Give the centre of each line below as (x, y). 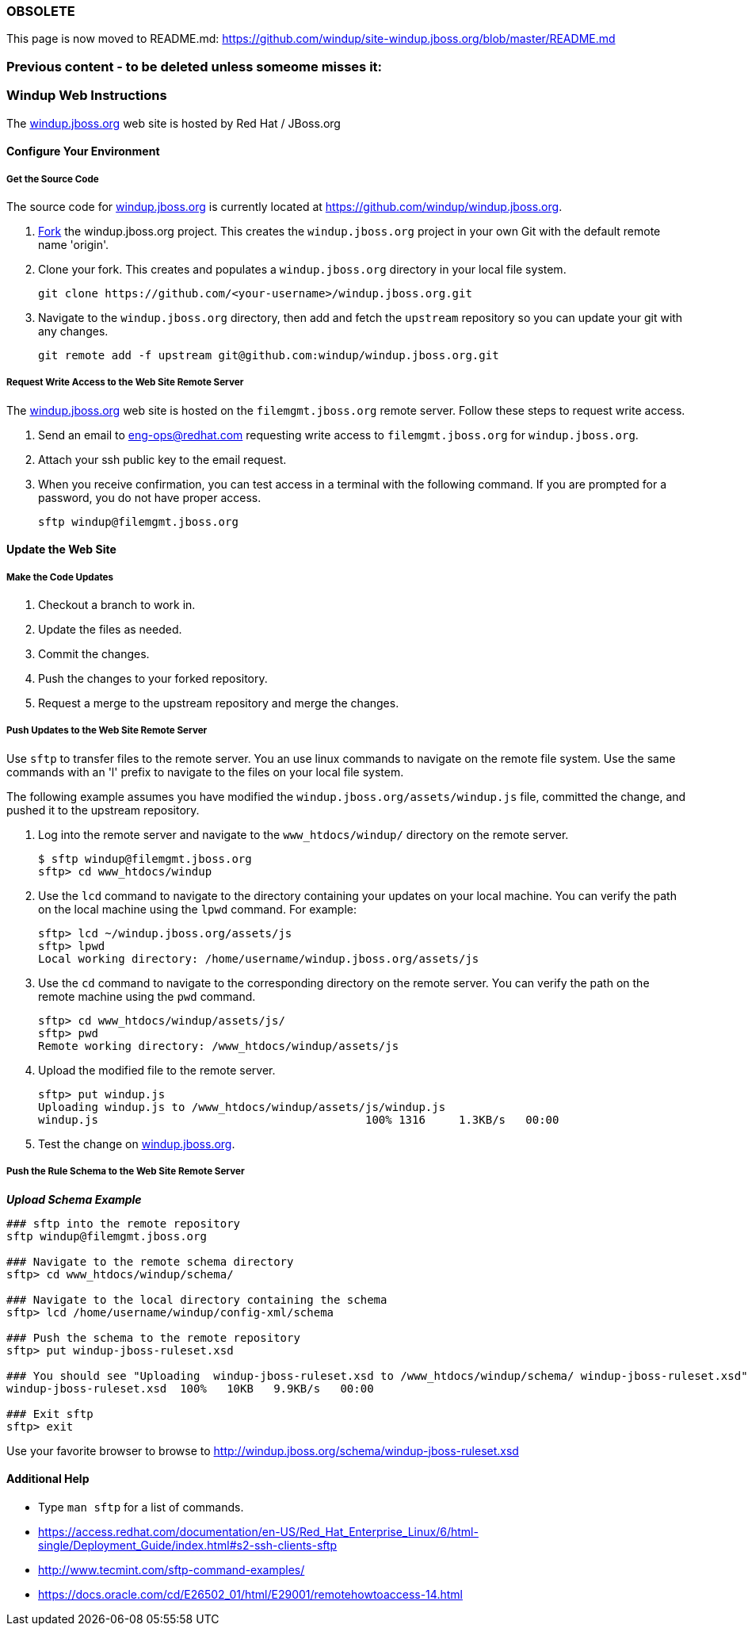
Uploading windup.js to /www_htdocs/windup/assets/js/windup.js (242, 1107)
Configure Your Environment (83, 151)
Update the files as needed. (110, 630)
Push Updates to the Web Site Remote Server (107, 731)
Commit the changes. (94, 654)
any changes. (73, 331)
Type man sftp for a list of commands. (141, 1507)
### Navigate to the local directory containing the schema (197, 1299)
